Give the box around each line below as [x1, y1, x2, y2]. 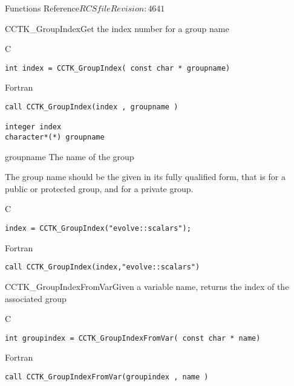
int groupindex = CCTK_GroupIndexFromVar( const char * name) [5, 333, 261, 343]
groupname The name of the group [5, 150, 134, 162]
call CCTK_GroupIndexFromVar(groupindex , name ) [5, 372, 209, 381]
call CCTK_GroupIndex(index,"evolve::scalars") [5, 263, 200, 272]
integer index [5, 123, 62, 132]
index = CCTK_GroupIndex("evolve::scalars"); [5, 224, 191, 233]
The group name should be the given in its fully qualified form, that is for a [5, 170, 286, 183]
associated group [5, 292, 67, 304]
